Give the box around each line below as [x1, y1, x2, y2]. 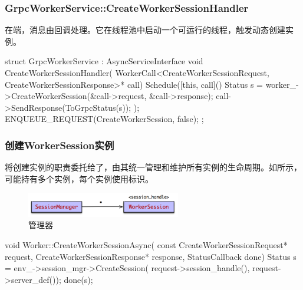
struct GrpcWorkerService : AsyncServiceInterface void [5, 55, 203, 67]
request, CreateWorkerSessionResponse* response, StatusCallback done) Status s [5, 250, 297, 262]
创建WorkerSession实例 [5, 137, 114, 152]
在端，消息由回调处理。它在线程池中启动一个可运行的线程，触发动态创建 [5, 24, 285, 36]
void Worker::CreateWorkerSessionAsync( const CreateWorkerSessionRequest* [5, 238, 288, 251]
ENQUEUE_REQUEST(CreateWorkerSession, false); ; [5, 113, 204, 125]
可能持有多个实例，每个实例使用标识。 [5, 172, 153, 184]
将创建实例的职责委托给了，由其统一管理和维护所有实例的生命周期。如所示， [5, 161, 302, 173]
